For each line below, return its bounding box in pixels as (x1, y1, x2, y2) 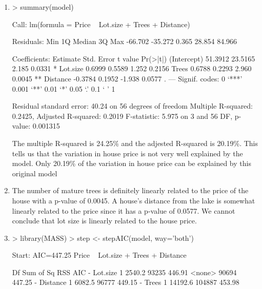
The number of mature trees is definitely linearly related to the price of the (12, 185, 249, 196)
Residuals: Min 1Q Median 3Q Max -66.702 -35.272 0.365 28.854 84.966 (12, 36, 237, 47)
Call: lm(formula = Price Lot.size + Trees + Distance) (12, 18, 190, 29)
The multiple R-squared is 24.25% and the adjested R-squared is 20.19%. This (12, 137, 258, 148)
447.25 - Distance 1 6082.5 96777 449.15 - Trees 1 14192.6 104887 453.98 (12, 277, 239, 287)
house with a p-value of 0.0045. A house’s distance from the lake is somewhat (12, 195, 255, 205)
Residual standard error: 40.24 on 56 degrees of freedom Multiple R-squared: (12, 100, 253, 111)
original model (12, 168, 57, 178)
